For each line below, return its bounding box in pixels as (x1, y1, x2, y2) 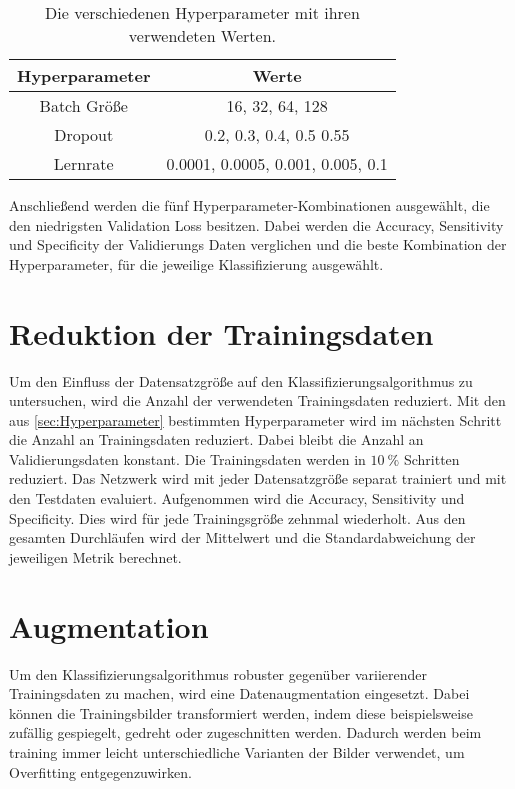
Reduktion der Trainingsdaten (9, 312, 434, 353)
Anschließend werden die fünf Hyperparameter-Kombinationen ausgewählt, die (9, 195, 490, 215)
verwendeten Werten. (128, 24, 277, 47)
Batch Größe (39, 94, 128, 117)
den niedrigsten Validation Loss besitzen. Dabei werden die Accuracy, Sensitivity (9, 214, 504, 235)
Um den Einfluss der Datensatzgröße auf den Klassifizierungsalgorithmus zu (9, 370, 473, 391)
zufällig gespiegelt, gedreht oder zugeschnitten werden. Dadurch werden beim (9, 722, 482, 743)
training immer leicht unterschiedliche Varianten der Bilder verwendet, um (9, 741, 465, 762)
